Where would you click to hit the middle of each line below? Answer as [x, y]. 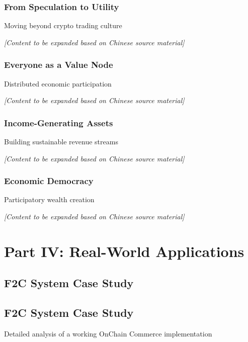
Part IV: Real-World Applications [124, 251]
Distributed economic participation [58, 83]
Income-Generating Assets [59, 122]
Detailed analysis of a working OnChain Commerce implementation [108, 333]
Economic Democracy [49, 181]
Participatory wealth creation [49, 199]
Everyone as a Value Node [59, 65]
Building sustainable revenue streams [61, 142]
